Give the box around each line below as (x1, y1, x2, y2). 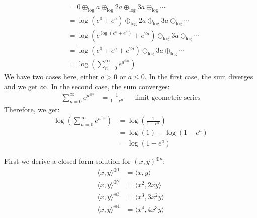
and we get (4, 81, 38, 91)
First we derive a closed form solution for (4, 156, 131, 166)
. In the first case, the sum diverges (144, 70, 253, 81)
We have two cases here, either (4, 70, 99, 81)
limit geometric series (135, 94, 201, 101)
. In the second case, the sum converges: (47, 81, 170, 91)
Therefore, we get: (4, 104, 60, 114)
